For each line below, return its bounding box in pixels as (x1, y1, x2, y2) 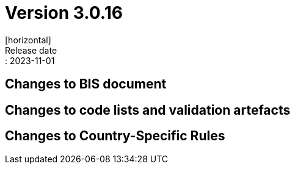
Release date (5, 45, 57, 56)
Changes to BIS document (5, 76, 167, 92)
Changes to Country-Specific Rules (5, 128, 225, 144)
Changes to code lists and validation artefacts (5, 102, 291, 118)
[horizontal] (5, 34, 51, 45)
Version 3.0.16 (5, 2, 123, 23)
